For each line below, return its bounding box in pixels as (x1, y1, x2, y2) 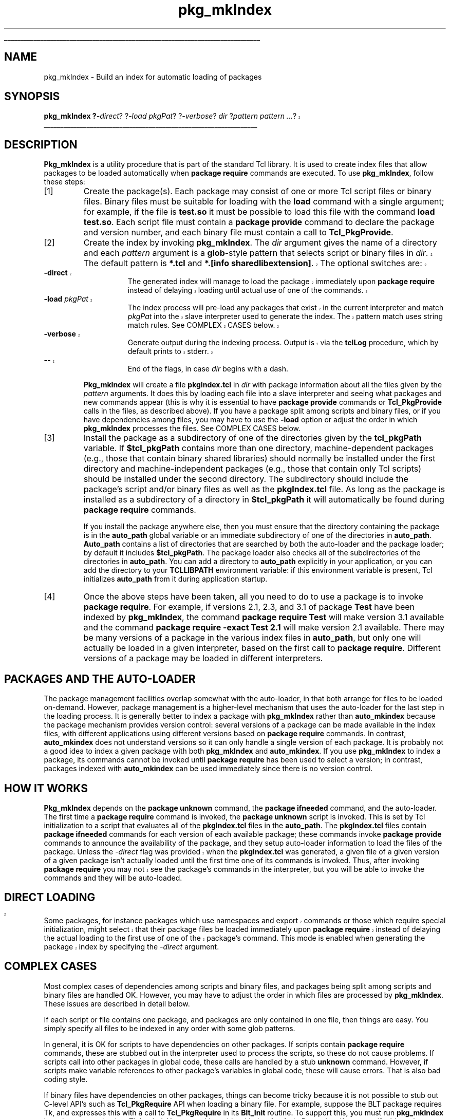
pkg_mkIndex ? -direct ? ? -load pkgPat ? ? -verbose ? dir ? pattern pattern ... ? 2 (44, 111, 301, 121)
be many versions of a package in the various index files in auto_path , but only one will (83, 632, 421, 643)
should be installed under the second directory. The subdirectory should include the (83, 474, 408, 484)
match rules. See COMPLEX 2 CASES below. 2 (127, 321, 279, 330)
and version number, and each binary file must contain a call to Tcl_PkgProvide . (83, 227, 393, 238)
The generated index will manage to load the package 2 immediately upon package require (127, 277, 435, 286)
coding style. (44, 1074, 88, 1084)
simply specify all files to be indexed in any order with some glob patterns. (44, 1023, 295, 1033)
